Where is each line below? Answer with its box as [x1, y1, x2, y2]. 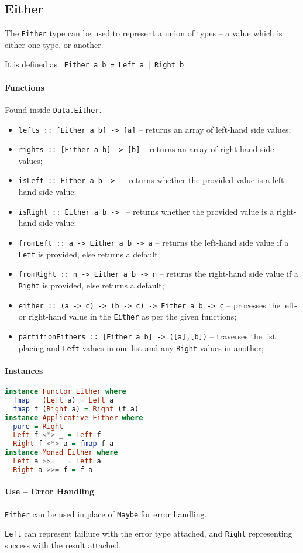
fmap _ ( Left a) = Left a [13, 396, 114, 404]
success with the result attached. [5, 538, 122, 551]
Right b [154, 61, 184, 70]
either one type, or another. [5, 38, 104, 50]
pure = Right [13, 422, 64, 431]
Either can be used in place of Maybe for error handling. [5, 507, 207, 520]
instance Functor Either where [5, 387, 126, 396]
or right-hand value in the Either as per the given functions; [18, 310, 237, 322]
